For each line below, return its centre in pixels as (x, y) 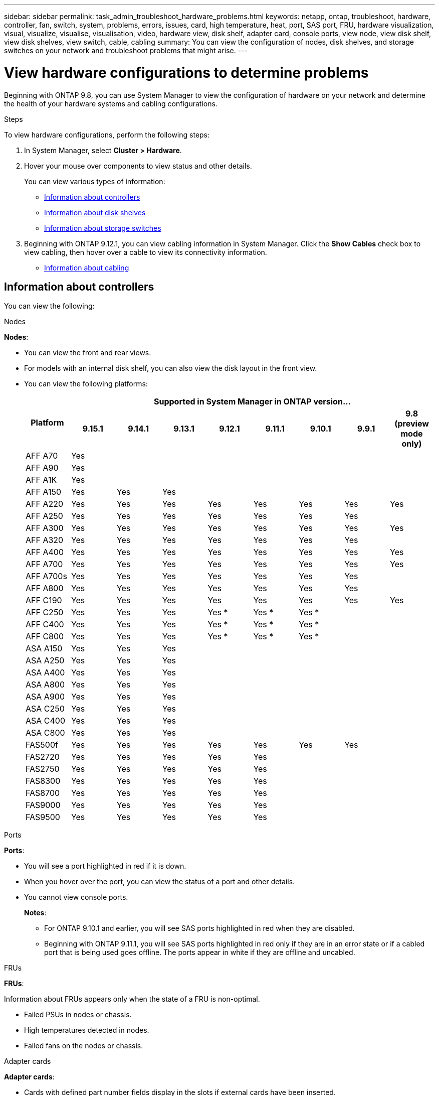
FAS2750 (43, 769)
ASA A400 (45, 673)
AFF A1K (41, 480)
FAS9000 (43, 805)
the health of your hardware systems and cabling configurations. (111, 103)
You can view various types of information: (95, 181)
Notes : (35, 913)
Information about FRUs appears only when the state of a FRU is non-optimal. (132, 999)
